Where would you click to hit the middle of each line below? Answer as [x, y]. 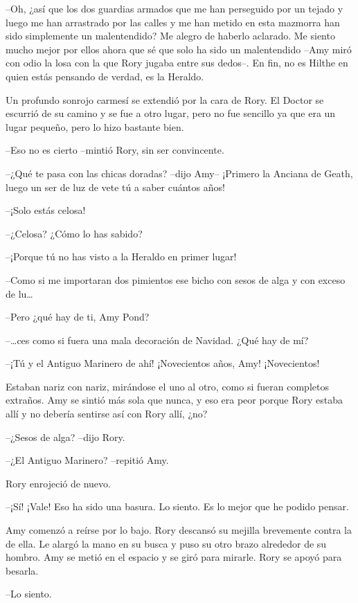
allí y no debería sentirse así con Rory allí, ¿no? [107, 414]
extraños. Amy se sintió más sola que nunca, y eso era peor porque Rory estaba [174, 400]
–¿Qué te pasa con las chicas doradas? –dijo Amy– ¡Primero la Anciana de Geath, [179, 173]
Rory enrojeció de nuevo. [58, 483]
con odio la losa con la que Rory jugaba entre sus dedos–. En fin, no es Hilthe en [177, 63]
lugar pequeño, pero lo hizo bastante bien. [95, 126]
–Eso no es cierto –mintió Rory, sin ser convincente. [115, 150]
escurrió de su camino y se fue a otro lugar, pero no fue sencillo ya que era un [171, 113]
